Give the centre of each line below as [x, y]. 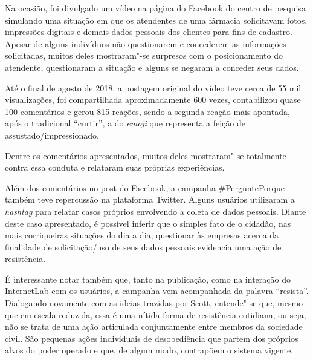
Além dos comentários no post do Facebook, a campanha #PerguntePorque [145, 187]
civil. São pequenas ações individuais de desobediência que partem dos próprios [152, 338]
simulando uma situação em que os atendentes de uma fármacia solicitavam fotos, [156, 20]
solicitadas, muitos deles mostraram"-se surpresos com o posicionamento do [144, 55]
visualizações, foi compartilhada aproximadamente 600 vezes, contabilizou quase [153, 100]
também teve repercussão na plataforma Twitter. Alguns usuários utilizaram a [150, 199]
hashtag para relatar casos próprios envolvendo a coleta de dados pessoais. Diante [156, 211]
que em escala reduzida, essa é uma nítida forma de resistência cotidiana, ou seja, [156, 314]
